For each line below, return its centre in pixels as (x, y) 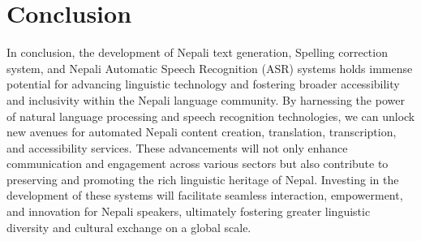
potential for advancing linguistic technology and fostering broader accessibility (203, 84)
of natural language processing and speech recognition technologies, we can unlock (211, 116)
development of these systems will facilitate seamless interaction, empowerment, (205, 195)
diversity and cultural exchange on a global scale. (129, 227)
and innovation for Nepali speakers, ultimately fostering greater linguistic (189, 211)
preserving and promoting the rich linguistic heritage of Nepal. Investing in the (203, 179)
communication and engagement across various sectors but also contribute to (198, 164)
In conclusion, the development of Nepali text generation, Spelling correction (197, 52)
